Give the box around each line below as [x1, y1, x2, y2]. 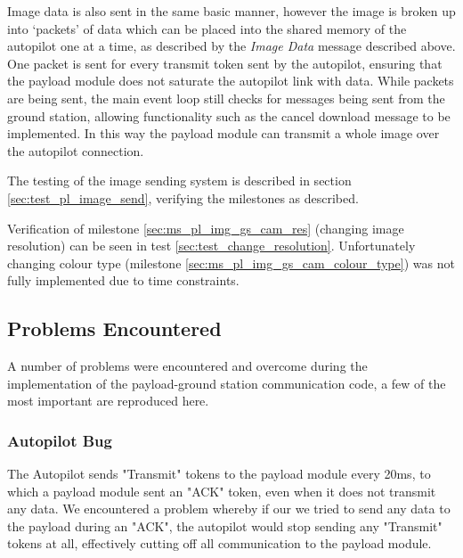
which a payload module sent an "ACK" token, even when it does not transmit [7, 481, 436, 500]
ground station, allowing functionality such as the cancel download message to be [7, 106, 451, 125]
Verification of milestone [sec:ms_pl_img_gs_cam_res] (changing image [7, 218, 404, 237]
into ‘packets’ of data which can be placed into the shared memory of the [7, 19, 407, 37]
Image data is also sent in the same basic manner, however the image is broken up [7, 2, 456, 20]
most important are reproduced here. [7, 391, 209, 410]
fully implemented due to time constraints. [7, 271, 240, 290]
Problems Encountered [7, 315, 222, 342]
